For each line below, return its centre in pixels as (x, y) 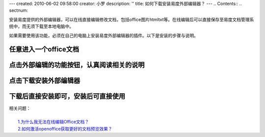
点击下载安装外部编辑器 (45, 81)
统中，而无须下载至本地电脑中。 (41, 27)
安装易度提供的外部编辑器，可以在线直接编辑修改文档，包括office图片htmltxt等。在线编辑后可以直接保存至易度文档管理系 (132, 19)
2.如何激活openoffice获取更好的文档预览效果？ (65, 129)
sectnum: (18, 10)
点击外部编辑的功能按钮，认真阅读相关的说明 (77, 65)
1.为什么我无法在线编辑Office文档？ (53, 122)
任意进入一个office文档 (44, 49)
